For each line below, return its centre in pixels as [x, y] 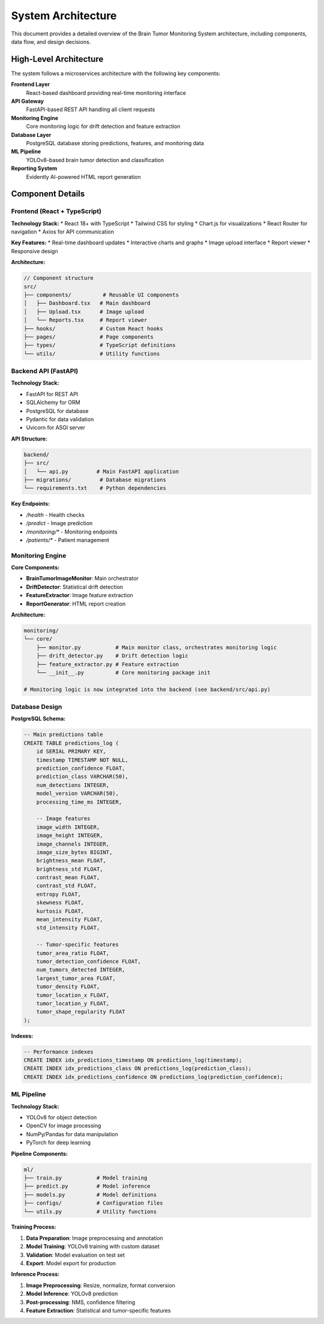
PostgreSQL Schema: [38, 719]
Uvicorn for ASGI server [55, 428]
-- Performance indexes [59, 1052]
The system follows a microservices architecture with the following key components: [116, 73]
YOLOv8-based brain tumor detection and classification [95, 160]
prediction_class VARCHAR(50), [82, 777]
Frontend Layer [31, 85]
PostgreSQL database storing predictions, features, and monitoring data [115, 143]
